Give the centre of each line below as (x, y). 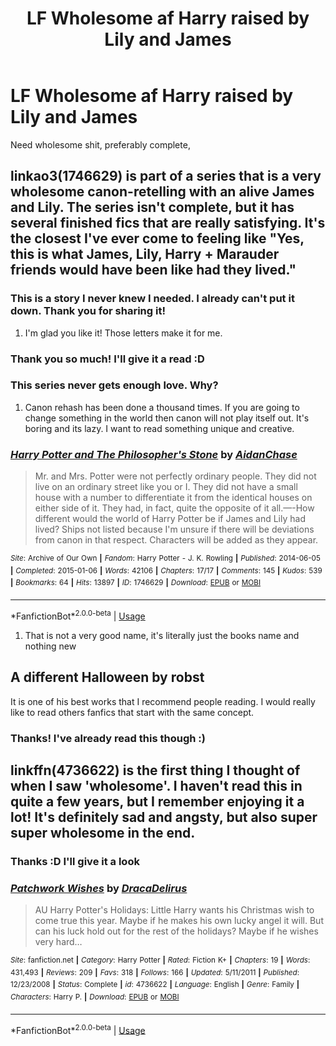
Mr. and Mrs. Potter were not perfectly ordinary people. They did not (175, 476)
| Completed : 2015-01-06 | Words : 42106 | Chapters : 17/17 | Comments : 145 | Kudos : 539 (166, 570)
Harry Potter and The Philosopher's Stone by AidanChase (154, 454)
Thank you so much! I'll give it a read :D (107, 359)
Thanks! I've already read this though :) (108, 738)
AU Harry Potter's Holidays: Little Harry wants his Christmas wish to (174, 910)
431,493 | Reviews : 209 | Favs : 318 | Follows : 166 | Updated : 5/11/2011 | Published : (155, 972)
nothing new (50, 646)
